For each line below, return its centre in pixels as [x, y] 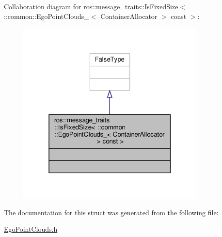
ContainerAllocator [129, 16]
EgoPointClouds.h [31, 229]
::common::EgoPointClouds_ [47, 16]
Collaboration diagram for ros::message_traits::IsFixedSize [91, 6]
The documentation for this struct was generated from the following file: [111, 213]
